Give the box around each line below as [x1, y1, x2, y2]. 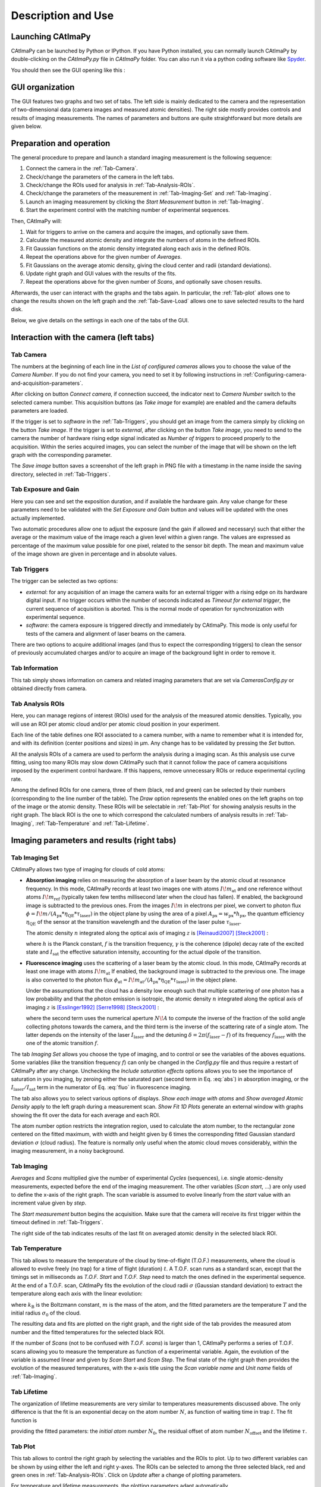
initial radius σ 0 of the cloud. [11, 1309, 81, 1317]
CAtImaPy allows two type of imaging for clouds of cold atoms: [11, 865, 166, 873]
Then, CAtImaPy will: [11, 217, 62, 224]
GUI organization [11, 82, 75, 92]
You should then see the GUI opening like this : [11, 66, 126, 74]
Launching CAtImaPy [11, 32, 91, 42]
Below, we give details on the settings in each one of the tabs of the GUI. [11, 316, 190, 324]
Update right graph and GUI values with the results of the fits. [26, 269, 177, 277]
